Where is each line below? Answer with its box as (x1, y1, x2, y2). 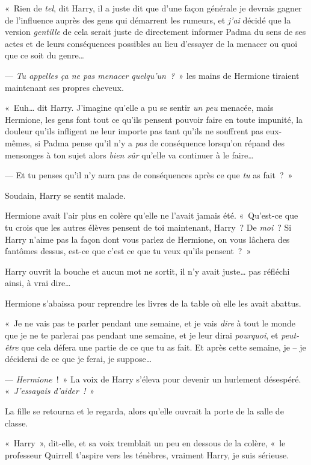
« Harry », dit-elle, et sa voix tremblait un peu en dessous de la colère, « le (5, 437, 286, 449)
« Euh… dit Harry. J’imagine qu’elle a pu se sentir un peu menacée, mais (5, 101, 274, 114)
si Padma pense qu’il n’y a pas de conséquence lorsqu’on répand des (34, 136, 285, 149)
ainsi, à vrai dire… (5, 276, 71, 289)
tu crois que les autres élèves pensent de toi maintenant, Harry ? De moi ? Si (5, 220, 292, 233)
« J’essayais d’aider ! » (5, 384, 95, 397)
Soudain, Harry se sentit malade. (5, 189, 126, 201)
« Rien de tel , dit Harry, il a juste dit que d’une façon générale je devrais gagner (5, 2, 302, 14)
